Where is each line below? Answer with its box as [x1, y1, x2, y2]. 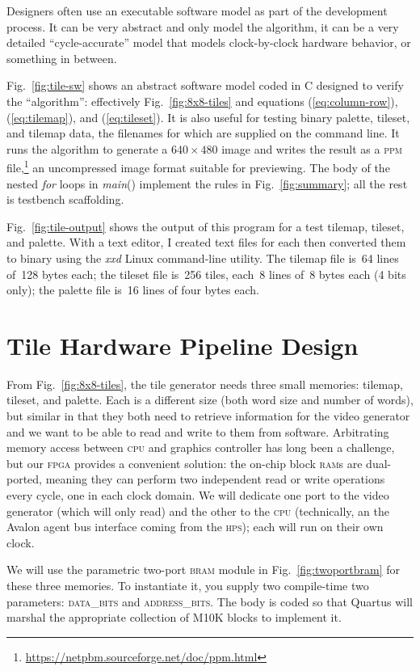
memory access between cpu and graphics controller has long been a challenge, [6, 439, 395, 456]
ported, [6, 471, 43, 487]
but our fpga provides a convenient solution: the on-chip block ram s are [6, 454, 363, 471]
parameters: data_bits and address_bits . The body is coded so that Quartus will [6, 593, 413, 610]
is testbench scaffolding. [6, 191, 124, 208]
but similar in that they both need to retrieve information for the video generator [6, 407, 410, 424]
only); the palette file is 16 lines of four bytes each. [6, 281, 259, 298]
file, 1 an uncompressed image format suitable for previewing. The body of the [6, 157, 390, 175]
